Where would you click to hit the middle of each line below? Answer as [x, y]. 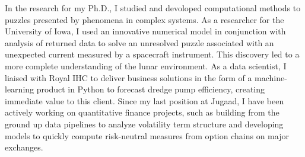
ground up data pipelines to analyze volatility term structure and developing [144, 124]
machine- [271, 77]
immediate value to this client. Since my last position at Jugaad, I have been [144, 100]
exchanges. [24, 147]
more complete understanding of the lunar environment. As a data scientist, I [146, 65]
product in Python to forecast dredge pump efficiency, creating [151, 89]
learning [20, 89]
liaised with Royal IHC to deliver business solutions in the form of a [128, 77]
